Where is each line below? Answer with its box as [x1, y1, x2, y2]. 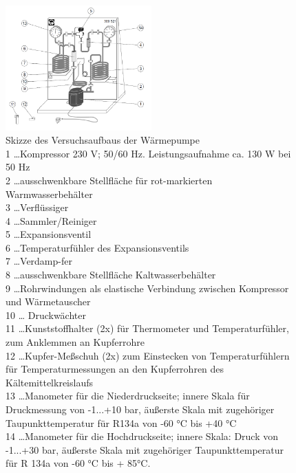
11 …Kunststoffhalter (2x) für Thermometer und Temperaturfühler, [6, 321, 289, 335]
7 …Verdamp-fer [6, 254, 72, 268]
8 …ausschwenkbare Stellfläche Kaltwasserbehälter [6, 267, 216, 282]
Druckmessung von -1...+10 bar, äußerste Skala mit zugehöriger [6, 402, 275, 417]
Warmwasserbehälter [6, 186, 93, 201]
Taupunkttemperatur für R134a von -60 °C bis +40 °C [6, 415, 237, 430]
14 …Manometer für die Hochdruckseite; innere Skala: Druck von [6, 429, 279, 443]
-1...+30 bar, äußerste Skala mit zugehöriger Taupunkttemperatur [6, 442, 284, 456]
